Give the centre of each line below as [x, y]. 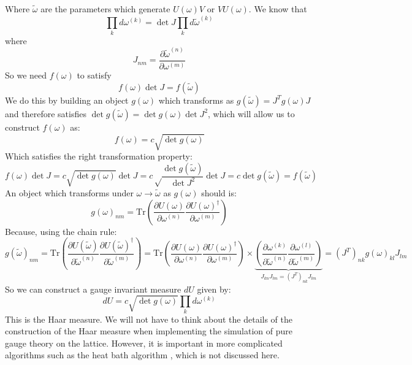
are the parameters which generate [105, 9]
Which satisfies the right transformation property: [99, 156]
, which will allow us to [251, 113]
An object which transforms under [69, 193]
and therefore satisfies [46, 113]
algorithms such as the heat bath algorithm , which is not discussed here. [142, 355]
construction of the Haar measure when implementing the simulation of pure [149, 331]
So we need [26, 75]
